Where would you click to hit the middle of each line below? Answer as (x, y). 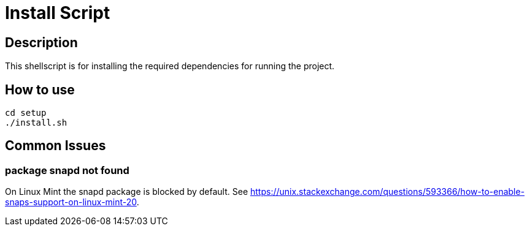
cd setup (26, 113)
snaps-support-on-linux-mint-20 (71, 202)
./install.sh (36, 123)
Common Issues (56, 146)
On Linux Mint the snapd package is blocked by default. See (127, 192)
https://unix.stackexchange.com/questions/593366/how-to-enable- (387, 192)
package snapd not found (67, 170)
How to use (40, 89)
